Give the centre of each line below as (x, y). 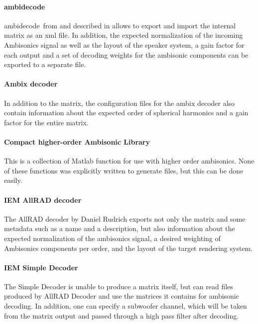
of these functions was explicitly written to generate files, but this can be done (124, 170)
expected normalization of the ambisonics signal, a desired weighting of (112, 238)
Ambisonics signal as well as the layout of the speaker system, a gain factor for (124, 44)
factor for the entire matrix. (46, 122)
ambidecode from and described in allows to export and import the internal (120, 25)
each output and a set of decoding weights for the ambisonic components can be (126, 54)
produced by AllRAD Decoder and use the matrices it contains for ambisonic (122, 296)
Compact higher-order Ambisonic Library (77, 141)
